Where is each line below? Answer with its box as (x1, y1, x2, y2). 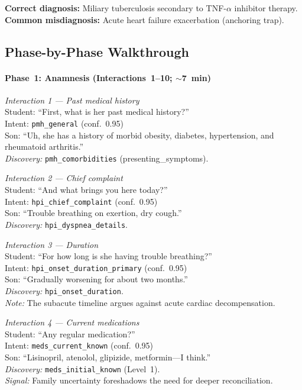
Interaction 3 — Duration (5, 238, 99, 250)
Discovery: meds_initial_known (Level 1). (5, 362, 160, 375)
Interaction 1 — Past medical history (5, 94, 139, 106)
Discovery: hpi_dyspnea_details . (5, 218, 128, 230)
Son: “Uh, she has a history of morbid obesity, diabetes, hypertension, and (5, 128, 274, 141)
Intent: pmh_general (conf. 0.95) (5, 117, 124, 129)
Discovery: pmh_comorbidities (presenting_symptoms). (5, 152, 209, 164)
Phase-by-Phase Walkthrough (5, 42, 190, 60)
